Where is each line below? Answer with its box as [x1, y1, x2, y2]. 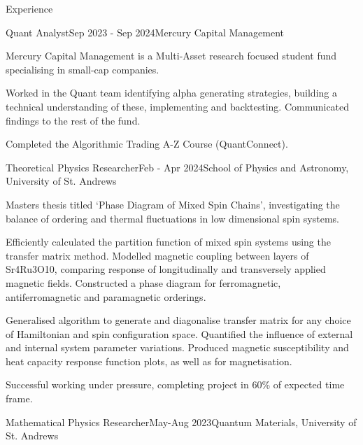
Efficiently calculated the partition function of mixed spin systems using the [6, 234, 331, 249]
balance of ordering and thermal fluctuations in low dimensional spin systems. [6, 211, 339, 225]
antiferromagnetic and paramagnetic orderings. [6, 289, 206, 304]
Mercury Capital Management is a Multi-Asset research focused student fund [6, 48, 337, 63]
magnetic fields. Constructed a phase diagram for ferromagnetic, [6, 275, 281, 290]
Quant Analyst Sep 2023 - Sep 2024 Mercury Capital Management [6, 24, 285, 39]
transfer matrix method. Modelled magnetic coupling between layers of [6, 248, 309, 262]
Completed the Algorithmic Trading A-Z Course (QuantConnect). [6, 136, 288, 151]
